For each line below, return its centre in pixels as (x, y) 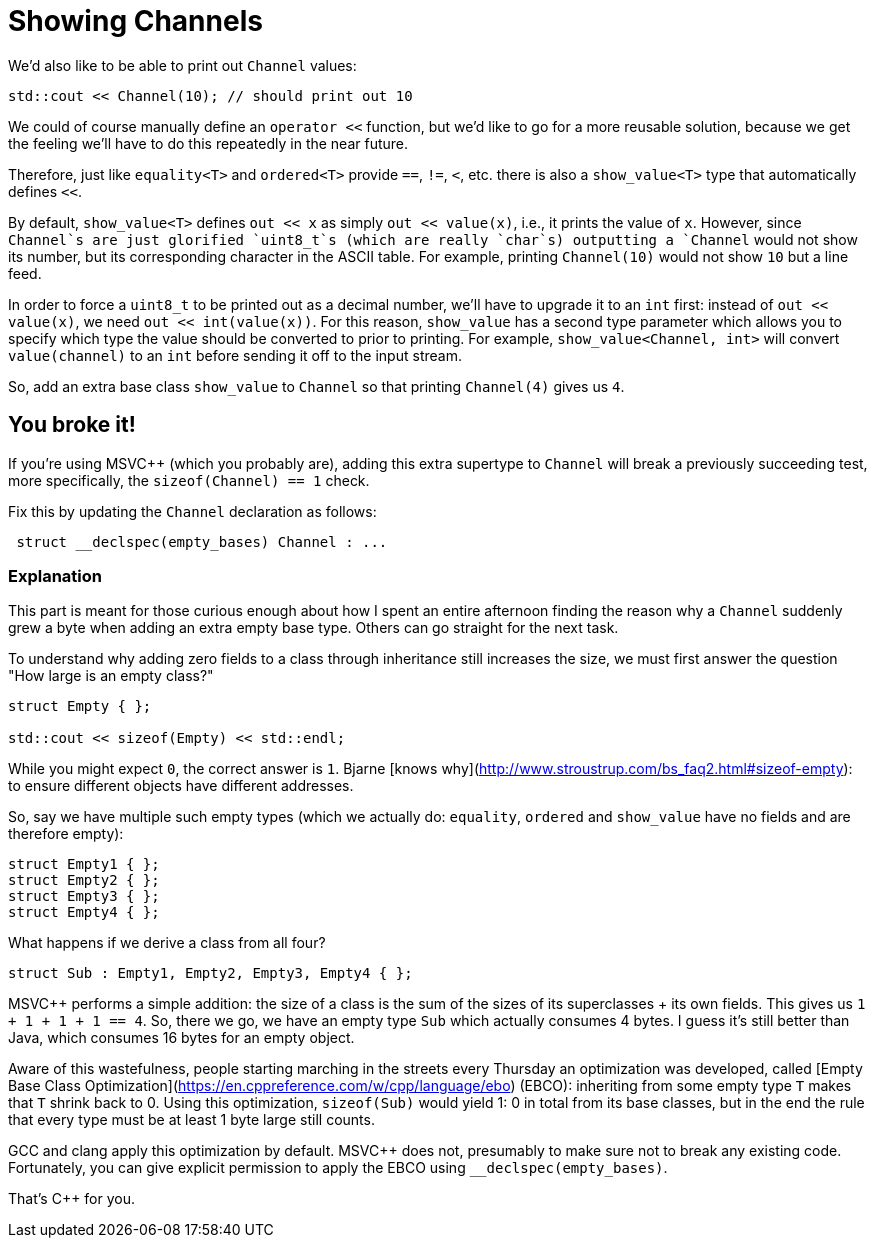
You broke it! (72, 425)
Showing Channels (135, 21)
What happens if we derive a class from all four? (167, 943)
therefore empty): (66, 834)
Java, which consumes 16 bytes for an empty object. (181, 1038)
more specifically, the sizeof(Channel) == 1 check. (189, 480)
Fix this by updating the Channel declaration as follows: (192, 511)
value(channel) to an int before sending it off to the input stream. (235, 355)
